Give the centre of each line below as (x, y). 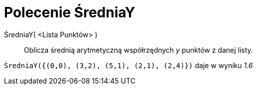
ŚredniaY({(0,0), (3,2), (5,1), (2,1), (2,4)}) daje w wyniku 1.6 (128, 65)
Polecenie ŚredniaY (70, 12)
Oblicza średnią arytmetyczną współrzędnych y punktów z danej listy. (138, 50)
